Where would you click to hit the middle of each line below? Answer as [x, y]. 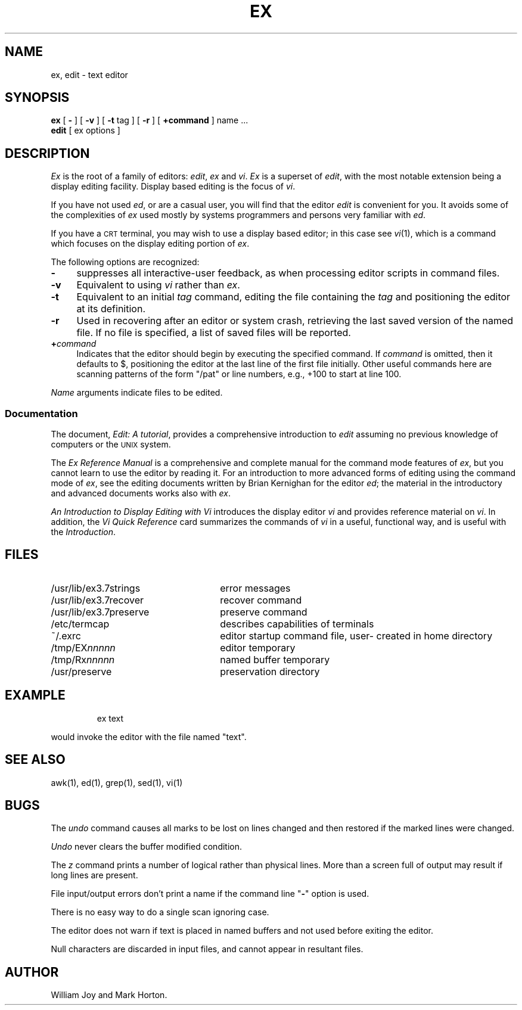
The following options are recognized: [125, 262]
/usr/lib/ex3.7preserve [100, 612]
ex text [110, 718]
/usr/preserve [81, 671]
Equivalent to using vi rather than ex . [158, 285]
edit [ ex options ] [86, 130]
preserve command [264, 612]
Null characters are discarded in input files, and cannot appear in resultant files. [207, 949]
